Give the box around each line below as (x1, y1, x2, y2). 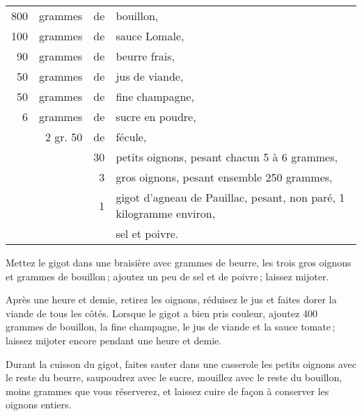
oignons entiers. (6, 397, 72, 412)
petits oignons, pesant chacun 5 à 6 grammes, (116, 149, 338, 165)
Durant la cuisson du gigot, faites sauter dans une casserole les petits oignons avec (6, 356, 356, 371)
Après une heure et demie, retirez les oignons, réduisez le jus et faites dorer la (6, 292, 337, 307)
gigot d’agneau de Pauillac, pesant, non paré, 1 (116, 189, 345, 205)
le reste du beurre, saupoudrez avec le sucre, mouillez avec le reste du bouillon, (6, 370, 343, 385)
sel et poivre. (116, 225, 179, 241)
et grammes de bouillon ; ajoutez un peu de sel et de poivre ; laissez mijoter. (6, 269, 329, 283)
